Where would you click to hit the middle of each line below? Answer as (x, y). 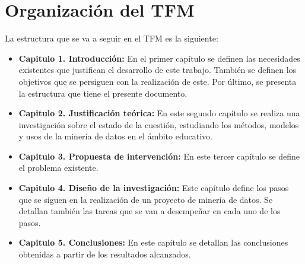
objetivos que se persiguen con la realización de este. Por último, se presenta (158, 81)
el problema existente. (58, 168)
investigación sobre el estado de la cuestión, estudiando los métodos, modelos (159, 124)
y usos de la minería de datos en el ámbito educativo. (115, 136)
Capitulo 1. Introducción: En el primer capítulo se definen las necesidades (159, 58)
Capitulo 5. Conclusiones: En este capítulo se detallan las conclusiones (153, 242)
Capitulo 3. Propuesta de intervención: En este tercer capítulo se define (159, 156)
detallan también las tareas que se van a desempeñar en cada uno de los (150, 211)
